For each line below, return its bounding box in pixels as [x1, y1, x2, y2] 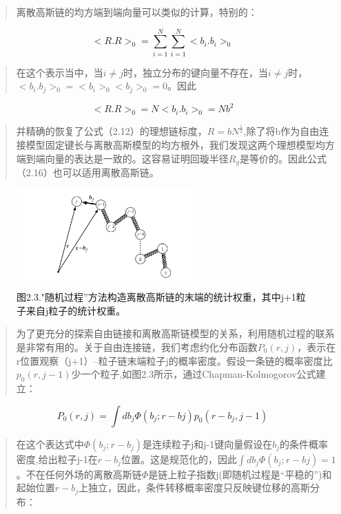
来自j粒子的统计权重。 [25, 303, 126, 317]
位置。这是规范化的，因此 [121, 451, 237, 466]
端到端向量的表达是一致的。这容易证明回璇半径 [16, 151, 229, 165]
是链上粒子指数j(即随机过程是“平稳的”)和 [148, 467, 332, 481]
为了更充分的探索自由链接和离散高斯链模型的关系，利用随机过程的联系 [16, 326, 335, 341]
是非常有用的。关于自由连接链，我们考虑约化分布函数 [16, 339, 258, 354]
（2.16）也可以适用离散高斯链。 [16, 165, 159, 180]
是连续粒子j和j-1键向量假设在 [142, 436, 273, 451]
